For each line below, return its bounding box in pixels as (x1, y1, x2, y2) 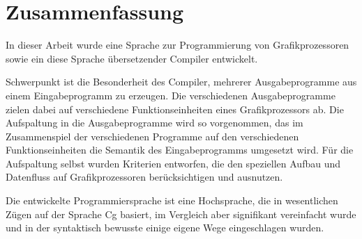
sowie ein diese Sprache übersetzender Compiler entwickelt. (6, 51, 258, 65)
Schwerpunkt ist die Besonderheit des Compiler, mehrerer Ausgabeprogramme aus (6, 74, 357, 89)
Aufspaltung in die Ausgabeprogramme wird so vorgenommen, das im (6, 115, 303, 130)
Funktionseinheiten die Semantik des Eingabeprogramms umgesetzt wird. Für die (6, 142, 354, 157)
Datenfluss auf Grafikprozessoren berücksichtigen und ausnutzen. (6, 170, 283, 184)
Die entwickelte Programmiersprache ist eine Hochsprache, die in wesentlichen (6, 193, 338, 208)
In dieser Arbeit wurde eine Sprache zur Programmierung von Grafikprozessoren (6, 38, 349, 52)
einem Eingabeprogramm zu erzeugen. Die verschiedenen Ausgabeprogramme (6, 88, 335, 102)
